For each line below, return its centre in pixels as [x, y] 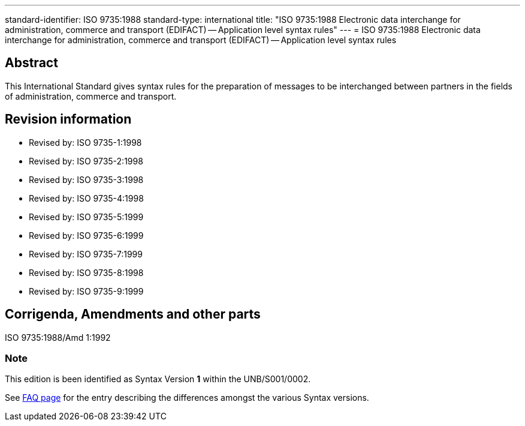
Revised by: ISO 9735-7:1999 [86, 254]
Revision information [68, 119]
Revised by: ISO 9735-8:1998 [86, 272]
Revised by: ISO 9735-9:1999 [86, 291]
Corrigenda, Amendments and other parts [133, 314]
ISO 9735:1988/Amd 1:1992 [58, 337]
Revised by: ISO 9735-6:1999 [86, 235]
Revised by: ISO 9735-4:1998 [86, 198]
